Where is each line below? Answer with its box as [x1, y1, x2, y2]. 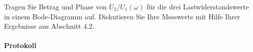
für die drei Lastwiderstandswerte [146, 1, 249, 11]
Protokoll [4, 40, 37, 51]
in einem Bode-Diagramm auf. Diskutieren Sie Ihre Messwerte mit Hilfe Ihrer [4, 11, 241, 21]
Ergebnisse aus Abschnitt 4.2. [4, 21, 94, 31]
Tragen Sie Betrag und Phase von [4, 1, 107, 11]
